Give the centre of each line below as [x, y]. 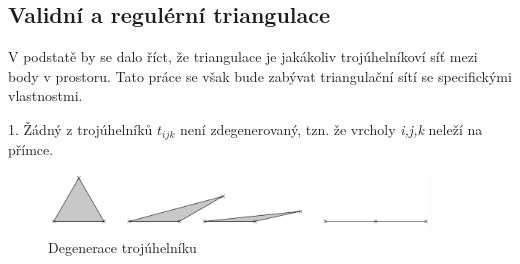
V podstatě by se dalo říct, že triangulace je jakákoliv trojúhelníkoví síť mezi [243, 56]
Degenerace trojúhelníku [122, 246]
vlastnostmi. [45, 95]
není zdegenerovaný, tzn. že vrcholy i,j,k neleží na [331, 128]
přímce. [31, 149]
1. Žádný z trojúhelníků [80, 128]
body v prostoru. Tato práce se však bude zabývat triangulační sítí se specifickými [260, 75]
